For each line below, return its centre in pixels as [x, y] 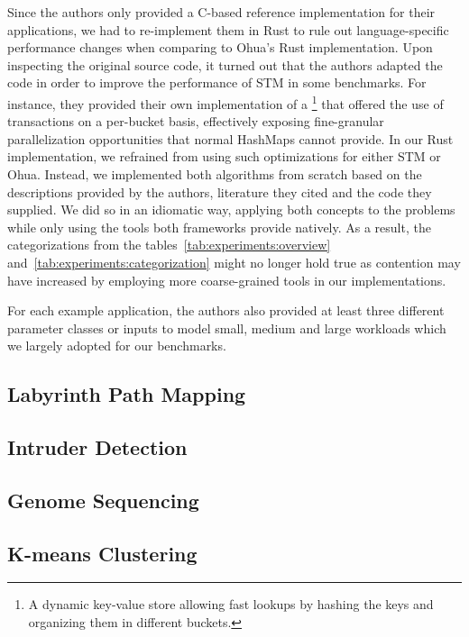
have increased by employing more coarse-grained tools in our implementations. [227, 280]
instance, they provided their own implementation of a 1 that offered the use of [225, 102]
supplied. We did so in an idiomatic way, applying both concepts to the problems [231, 209]
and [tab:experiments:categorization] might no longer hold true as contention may [234, 262]
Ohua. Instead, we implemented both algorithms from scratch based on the [215, 174]
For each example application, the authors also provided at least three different [226, 310]
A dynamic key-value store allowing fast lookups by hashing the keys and [231, 604]
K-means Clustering [102, 553]
